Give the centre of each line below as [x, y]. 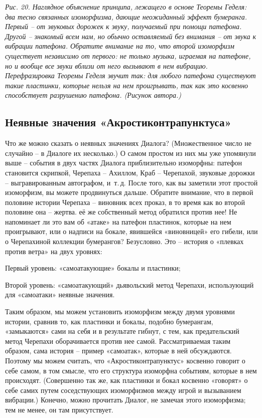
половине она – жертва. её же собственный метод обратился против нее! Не [121, 212]
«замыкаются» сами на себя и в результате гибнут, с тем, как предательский [122, 331]
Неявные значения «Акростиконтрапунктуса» [118, 122]
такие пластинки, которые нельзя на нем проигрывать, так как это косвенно [127, 85]
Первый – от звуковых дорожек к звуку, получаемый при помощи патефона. [123, 26]
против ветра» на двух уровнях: [54, 251]
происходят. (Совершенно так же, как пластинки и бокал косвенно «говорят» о [126, 380]
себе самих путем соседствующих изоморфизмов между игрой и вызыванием [123, 390]
